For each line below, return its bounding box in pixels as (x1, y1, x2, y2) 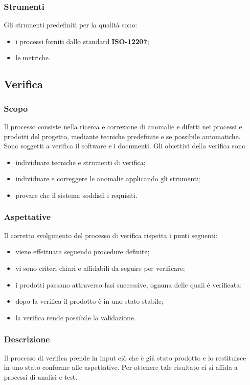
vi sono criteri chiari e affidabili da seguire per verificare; (15, 263, 185, 273)
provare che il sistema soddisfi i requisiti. (15, 190, 137, 200)
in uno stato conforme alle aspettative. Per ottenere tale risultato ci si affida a (4, 362, 238, 372)
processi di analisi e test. (4, 371, 78, 382)
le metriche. (15, 52, 50, 63)
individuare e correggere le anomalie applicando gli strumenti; (15, 173, 201, 184)
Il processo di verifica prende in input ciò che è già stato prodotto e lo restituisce (4, 352, 246, 362)
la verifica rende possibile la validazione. (15, 312, 136, 322)
